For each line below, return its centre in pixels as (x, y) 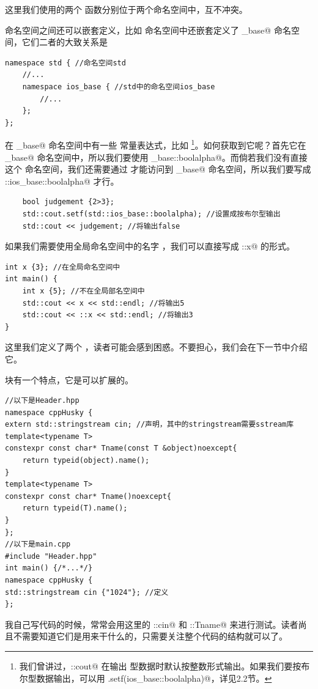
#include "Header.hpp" (51, 556)
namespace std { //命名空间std (65, 63)
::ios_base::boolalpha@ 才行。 (62, 181)
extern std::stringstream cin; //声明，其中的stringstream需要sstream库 (150, 425)
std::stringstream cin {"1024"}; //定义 (87, 592)
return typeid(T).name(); (75, 508)
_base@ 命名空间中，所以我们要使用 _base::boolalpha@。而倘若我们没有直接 (156, 157)
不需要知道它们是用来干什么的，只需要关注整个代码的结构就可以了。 (150, 636)
